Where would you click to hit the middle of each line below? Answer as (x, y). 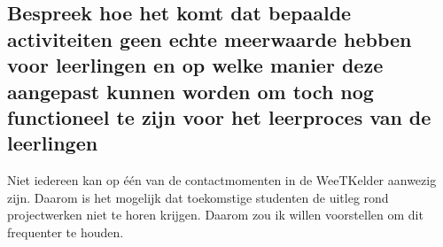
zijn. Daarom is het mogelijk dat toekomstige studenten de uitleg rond (198, 197)
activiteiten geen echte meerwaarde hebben (210, 39)
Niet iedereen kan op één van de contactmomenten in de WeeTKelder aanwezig (222, 180)
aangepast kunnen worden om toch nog (190, 91)
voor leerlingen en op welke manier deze (195, 65)
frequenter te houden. (66, 232)
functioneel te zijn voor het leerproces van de (219, 116)
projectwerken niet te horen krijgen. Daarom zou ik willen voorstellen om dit (215, 215)
